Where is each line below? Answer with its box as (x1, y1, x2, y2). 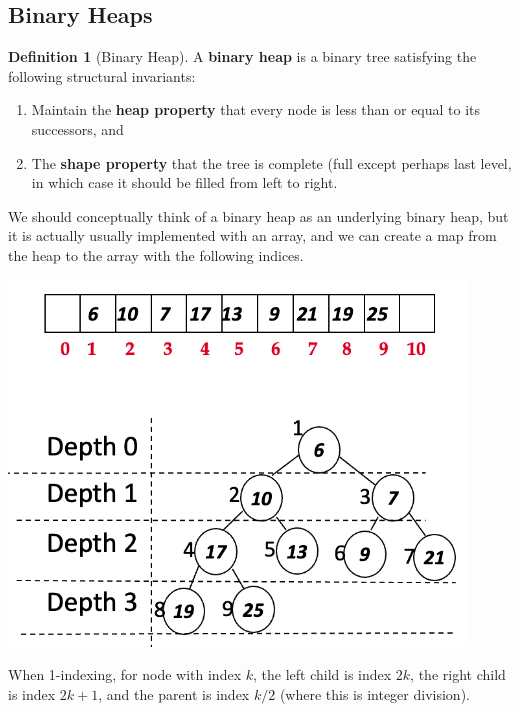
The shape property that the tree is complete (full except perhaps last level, (31, 152, 512, 173)
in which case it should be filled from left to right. (31, 172, 338, 193)
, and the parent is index (98, 683, 250, 704)
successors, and (31, 118, 124, 139)
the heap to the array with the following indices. (8, 244, 304, 265)
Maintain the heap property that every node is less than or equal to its (31, 99, 481, 120)
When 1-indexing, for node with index (8, 664, 242, 685)
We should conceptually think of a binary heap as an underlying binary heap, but (8, 205, 509, 226)
